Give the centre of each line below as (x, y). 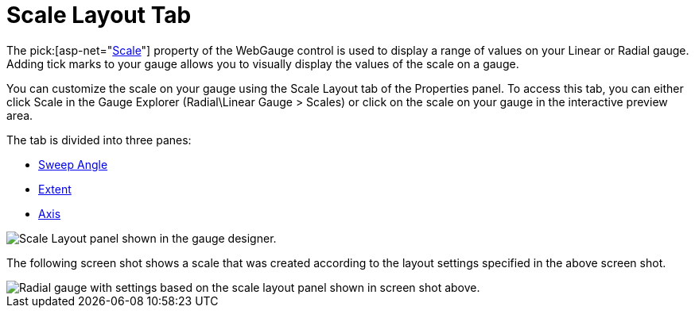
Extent (55, 189)
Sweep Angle (73, 164)
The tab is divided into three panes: (99, 140)
